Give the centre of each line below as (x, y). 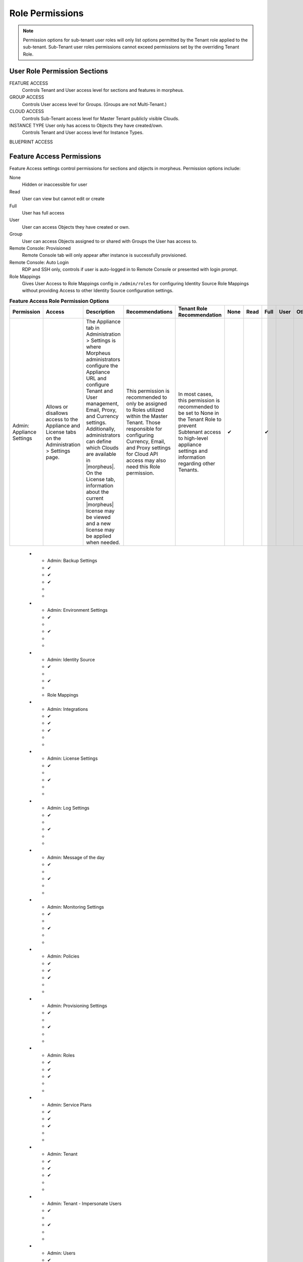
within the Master (147, 416)
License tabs (61, 432)
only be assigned (147, 404)
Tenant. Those (144, 423)
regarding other (197, 463)
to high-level (193, 438)
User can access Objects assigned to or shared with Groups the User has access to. (110, 241)
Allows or (57, 407)
